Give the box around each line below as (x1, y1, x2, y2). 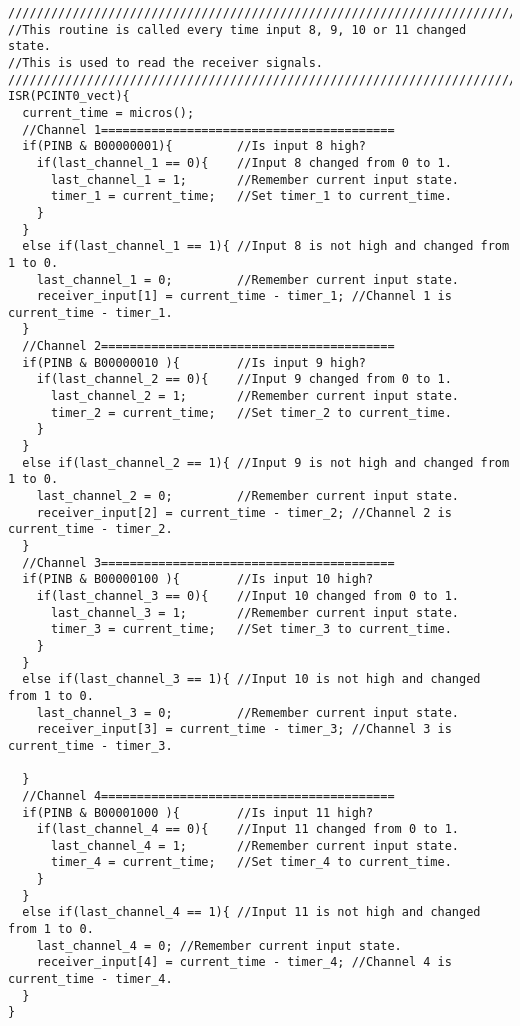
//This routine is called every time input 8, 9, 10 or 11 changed (8, 22, 467, 37)
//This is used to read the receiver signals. (8, 55, 323, 70)
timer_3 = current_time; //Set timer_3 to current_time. (50, 622, 452, 637)
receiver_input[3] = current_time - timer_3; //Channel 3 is (36, 722, 452, 737)
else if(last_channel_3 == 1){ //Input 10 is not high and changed (22, 672, 481, 687)
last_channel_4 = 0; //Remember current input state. (36, 938, 402, 953)
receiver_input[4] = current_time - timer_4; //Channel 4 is (36, 955, 452, 970)
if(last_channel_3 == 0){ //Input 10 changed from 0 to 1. (36, 588, 460, 603)
